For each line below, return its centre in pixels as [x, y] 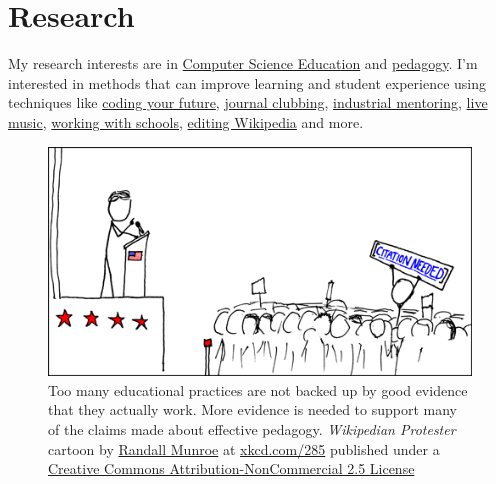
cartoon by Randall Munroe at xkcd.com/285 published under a [244, 448]
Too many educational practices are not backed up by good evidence [258, 389]
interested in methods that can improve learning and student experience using [247, 82]
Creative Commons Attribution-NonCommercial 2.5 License [231, 468]
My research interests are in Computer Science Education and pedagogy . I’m [243, 63]
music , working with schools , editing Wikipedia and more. [186, 121]
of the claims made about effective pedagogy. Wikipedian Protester [252, 429]
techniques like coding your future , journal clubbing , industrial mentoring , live [248, 102]
